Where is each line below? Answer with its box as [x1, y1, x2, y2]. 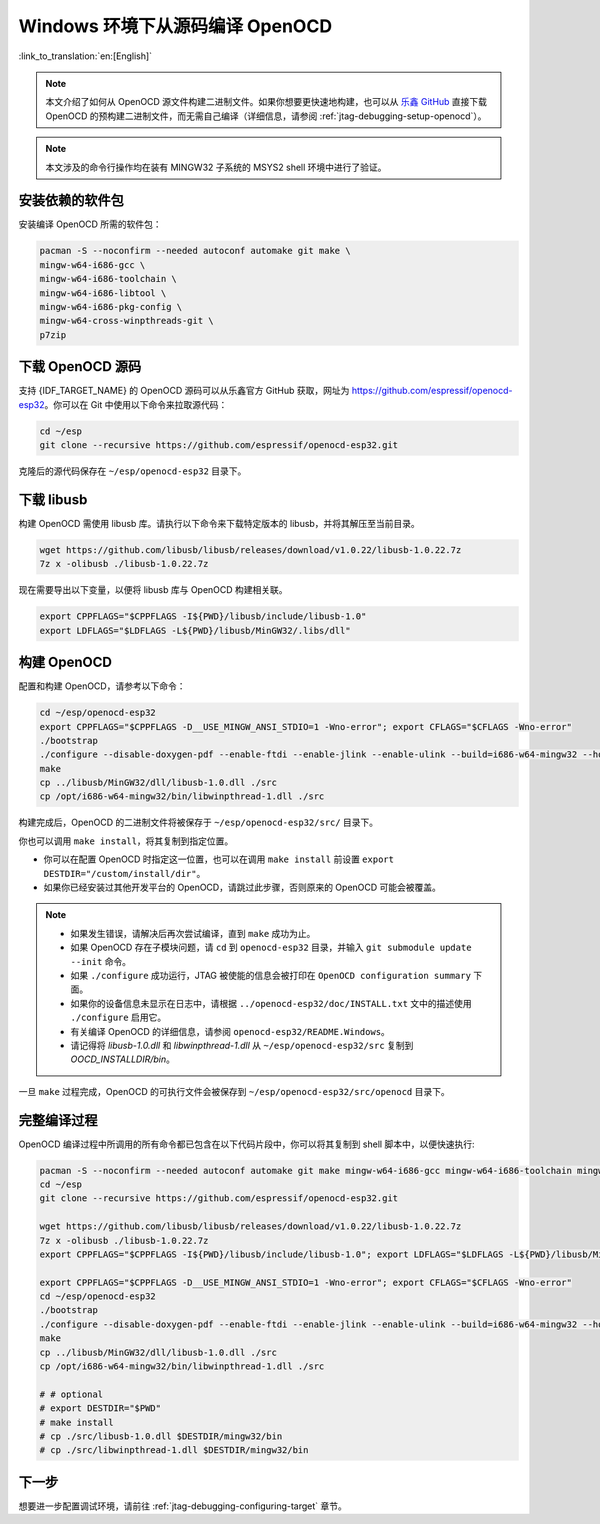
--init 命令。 [70, 955, 132, 967]
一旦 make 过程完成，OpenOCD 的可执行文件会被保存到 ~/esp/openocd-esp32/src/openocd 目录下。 [18, 1085, 450, 1097]
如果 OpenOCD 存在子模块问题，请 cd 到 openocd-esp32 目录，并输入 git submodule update [70, 941, 472, 954]
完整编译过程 [18, 1111, 98, 1129]
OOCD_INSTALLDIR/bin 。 [70, 1053, 175, 1065]
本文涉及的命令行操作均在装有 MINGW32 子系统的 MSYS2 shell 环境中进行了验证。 [45, 161, 387, 173]
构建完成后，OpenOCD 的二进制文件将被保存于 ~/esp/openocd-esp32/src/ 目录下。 [18, 816, 379, 829]
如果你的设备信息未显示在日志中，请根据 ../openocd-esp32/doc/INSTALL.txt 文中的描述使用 [70, 997, 472, 1009]
